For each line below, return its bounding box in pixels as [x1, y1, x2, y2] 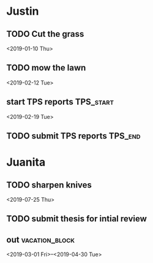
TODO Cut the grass [6, 29, 84, 39]
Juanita [6, 155, 46, 169]
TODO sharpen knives [6, 180, 92, 190]
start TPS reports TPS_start [6, 97, 114, 107]
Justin [6, 4, 39, 18]
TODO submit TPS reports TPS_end [6, 131, 141, 142]
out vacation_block [6, 234, 75, 245]
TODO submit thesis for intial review [6, 213, 147, 224]
